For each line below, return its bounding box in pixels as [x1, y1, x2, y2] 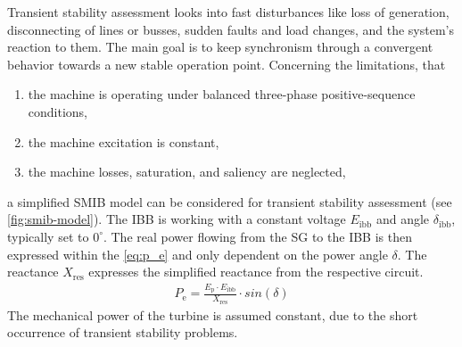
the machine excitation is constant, [28, 132, 219, 151]
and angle [375, 210, 430, 228]
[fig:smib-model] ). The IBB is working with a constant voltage [7, 210, 346, 228]
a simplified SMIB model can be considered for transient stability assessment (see [7, 192, 452, 211]
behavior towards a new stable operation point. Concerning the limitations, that [7, 54, 446, 73]
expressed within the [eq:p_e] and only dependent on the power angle [7, 244, 388, 263]
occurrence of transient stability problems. [7, 323, 238, 342]
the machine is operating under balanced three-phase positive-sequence [28, 85, 416, 103]
